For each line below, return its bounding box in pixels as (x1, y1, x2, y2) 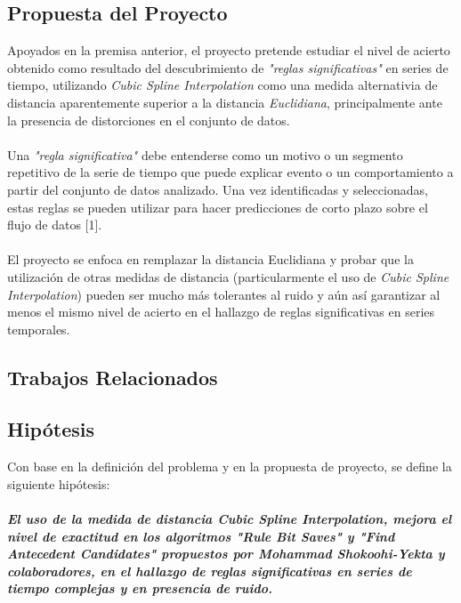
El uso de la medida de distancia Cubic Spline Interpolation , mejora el (7, 510, 452, 528)
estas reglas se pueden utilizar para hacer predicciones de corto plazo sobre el (7, 197, 428, 216)
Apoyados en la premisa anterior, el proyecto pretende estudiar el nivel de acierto (7, 41, 450, 60)
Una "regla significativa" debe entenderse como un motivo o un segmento (7, 145, 403, 164)
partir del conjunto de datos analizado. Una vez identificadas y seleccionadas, (7, 180, 428, 198)
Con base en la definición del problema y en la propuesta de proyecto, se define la (7, 457, 452, 476)
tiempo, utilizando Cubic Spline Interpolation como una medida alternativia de (7, 76, 438, 94)
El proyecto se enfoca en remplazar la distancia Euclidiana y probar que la (7, 250, 414, 269)
